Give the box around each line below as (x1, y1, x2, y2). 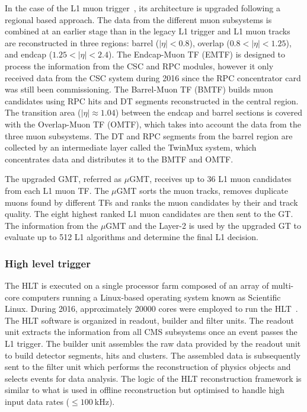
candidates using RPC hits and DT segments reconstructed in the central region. (5, 94, 299, 107)
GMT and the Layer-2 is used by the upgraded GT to (105, 219, 301, 231)
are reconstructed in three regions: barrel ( (5, 36, 159, 49)
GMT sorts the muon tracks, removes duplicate (116, 184, 288, 196)
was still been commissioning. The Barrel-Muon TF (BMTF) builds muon (5, 83, 273, 95)
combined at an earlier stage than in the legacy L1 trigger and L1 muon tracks (5, 25, 290, 37)
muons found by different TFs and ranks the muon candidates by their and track (5, 196, 298, 208)
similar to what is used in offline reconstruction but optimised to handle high (5, 384, 284, 396)
